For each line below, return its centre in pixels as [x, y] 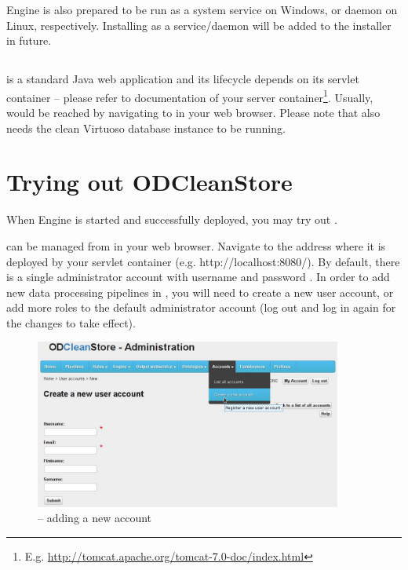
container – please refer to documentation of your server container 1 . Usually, [190, 96]
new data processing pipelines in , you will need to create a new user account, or [200, 292]
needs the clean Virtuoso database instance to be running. [146, 128]
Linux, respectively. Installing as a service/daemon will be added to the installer [199, 25]
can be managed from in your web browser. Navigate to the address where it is [196, 245]
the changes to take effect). [71, 322]
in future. [29, 40]
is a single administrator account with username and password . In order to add [198, 277]
